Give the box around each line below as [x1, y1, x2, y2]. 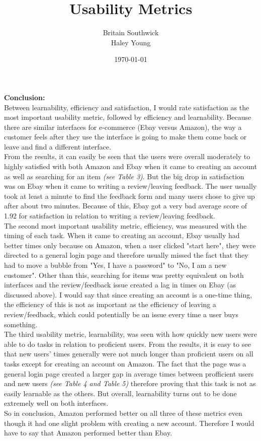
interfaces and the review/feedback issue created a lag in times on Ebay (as [4, 279, 236, 290]
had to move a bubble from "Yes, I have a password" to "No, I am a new [4, 260, 227, 270]
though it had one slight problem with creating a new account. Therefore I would [4, 417, 254, 428]
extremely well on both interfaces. [4, 398, 109, 408]
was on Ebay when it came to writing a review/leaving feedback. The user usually [4, 181, 257, 191]
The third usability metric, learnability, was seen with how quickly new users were [4, 329, 257, 339]
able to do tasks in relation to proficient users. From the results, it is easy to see [4, 338, 251, 349]
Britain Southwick [103, 27, 159, 38]
